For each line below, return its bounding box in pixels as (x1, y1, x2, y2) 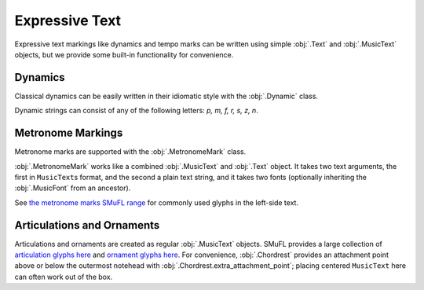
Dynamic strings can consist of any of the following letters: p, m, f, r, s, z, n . (14, 106, 258, 116)
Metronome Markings (14, 127, 123, 140)
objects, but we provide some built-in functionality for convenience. (14, 50, 234, 59)
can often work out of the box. (14, 272, 113, 281)
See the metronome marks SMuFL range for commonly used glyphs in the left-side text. (14, 197, 298, 207)
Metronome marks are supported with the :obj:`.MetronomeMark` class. (14, 147, 247, 156)
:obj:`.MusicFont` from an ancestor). (14, 183, 131, 193)
